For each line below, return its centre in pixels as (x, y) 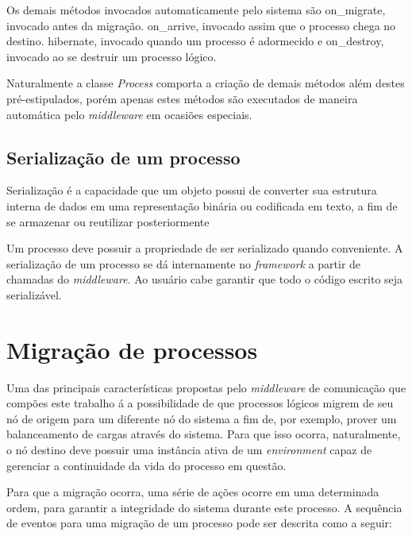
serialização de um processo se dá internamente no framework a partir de (184, 263)
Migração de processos (132, 349)
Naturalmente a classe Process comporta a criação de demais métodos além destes (206, 83)
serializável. (34, 294)
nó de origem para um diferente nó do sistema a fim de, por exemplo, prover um (202, 418)
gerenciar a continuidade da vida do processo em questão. (146, 465)
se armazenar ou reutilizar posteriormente (108, 221)
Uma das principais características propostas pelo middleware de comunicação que (206, 387)
